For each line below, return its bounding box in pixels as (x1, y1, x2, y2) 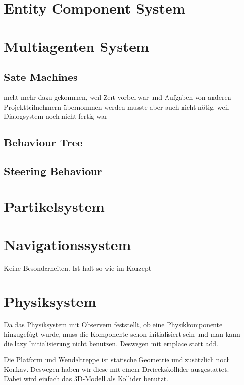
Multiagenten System (4, 36, 149, 56)
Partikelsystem (4, 196, 105, 216)
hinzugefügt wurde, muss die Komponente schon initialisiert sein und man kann (4, 329, 240, 339)
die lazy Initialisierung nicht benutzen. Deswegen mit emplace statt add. (4, 338, 219, 348)
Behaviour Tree (4, 135, 83, 150)
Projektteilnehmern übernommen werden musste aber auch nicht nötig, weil (4, 101, 229, 112)
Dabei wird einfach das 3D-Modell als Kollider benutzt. (4, 373, 168, 384)
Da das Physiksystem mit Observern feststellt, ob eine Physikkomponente (4, 319, 223, 329)
